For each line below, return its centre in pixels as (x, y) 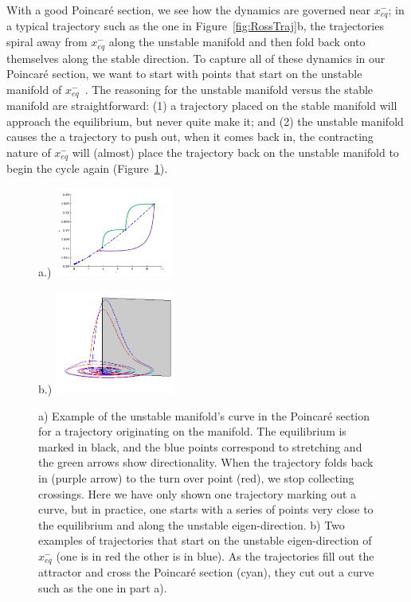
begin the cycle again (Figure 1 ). (87, 168)
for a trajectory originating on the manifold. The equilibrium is (192, 431)
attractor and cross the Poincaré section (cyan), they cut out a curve (206, 572)
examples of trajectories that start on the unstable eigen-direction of (205, 540)
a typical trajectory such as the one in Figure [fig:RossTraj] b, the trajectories (195, 26)
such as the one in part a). (103, 588)
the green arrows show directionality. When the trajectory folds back (206, 462)
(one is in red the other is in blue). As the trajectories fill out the (215, 556)
